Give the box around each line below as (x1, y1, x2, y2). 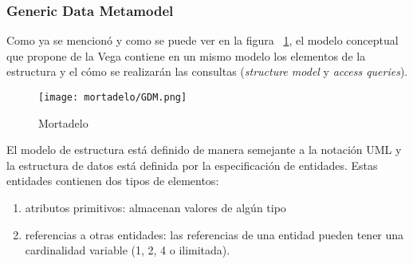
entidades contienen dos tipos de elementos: (6, 172, 219, 189)
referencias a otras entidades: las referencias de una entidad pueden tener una (25, 226, 404, 242)
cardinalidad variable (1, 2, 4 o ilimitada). (25, 242, 230, 258)
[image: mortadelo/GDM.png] (38, 92, 187, 103)
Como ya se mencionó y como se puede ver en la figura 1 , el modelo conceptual (6, 32, 399, 49)
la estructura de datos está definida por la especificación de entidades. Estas (6, 156, 378, 173)
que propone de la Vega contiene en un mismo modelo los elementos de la (6, 47, 366, 64)
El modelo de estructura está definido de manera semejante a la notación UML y (6, 141, 402, 158)
